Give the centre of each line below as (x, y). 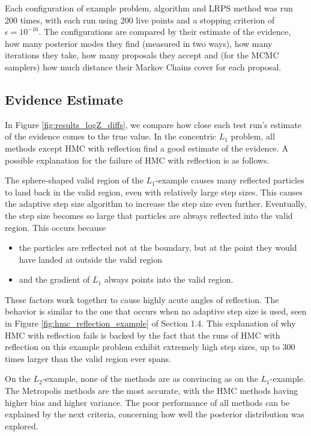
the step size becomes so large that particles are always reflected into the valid (149, 215)
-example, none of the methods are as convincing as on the (150, 379)
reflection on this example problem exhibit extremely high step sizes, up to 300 (150, 347)
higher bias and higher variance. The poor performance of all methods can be (147, 402)
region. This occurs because (56, 227)
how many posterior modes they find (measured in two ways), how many (139, 43)
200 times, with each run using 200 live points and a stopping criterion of (140, 20)
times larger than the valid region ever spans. (88, 358)
